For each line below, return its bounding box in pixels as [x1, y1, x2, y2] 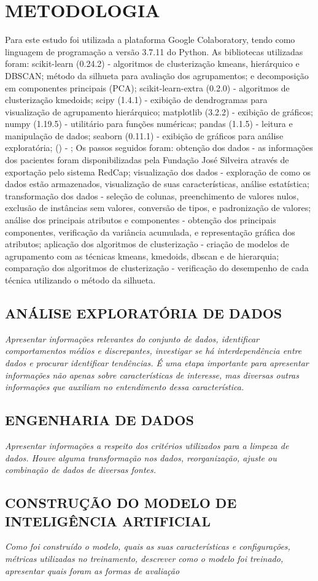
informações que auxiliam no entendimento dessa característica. [5, 380, 244, 393]
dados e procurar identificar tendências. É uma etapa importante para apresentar [5, 356, 309, 369]
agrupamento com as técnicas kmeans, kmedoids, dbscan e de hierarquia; [5, 249, 279, 262]
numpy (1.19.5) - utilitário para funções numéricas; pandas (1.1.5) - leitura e [5, 117, 293, 130]
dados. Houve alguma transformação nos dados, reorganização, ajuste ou [5, 451, 277, 464]
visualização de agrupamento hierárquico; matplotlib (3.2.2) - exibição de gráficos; [5, 105, 313, 118]
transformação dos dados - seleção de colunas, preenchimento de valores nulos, [5, 189, 299, 202]
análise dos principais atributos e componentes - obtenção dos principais [5, 214, 276, 226]
